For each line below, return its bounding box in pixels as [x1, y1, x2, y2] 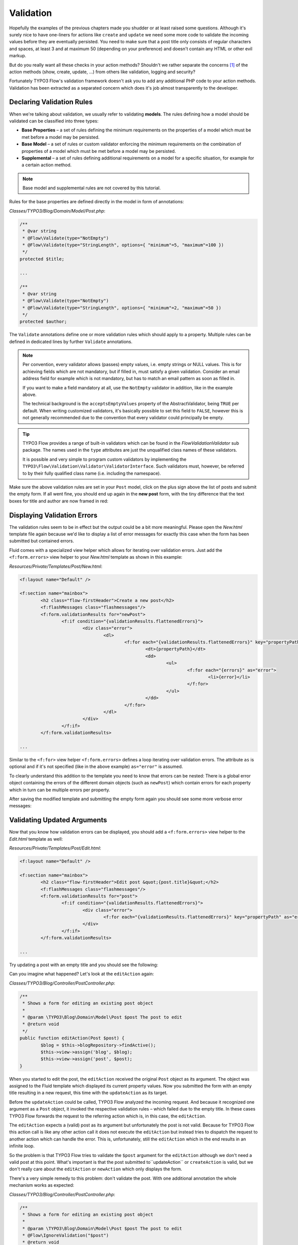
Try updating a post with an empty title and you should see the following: [9, 962, 158, 968]
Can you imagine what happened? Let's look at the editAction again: [9, 971, 154, 977]
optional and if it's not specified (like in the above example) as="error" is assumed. [9, 763, 183, 769]
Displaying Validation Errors [9, 511, 98, 519]
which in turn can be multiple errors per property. [9, 787, 110, 793]
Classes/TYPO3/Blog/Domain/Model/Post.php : [9, 208, 106, 214]
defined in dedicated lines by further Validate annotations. [9, 339, 133, 345]
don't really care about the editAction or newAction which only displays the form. [9, 1166, 182, 1172]
